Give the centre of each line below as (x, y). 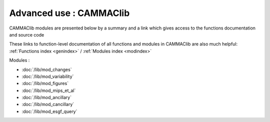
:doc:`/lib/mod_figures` (45, 83)
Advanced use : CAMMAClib (69, 13)
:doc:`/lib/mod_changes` (47, 69)
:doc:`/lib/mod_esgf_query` (49, 111)
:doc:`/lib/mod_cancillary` (48, 104)
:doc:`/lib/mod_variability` (48, 76)
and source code (27, 34)
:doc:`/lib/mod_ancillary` (47, 97)
